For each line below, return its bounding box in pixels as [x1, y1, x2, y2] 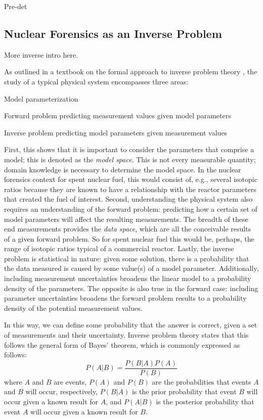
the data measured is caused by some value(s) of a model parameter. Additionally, [4, 263, 259, 273]
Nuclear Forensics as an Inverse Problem [4, 25, 222, 41]
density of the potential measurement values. [4, 302, 143, 313]
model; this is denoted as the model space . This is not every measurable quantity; [4, 154, 256, 164]
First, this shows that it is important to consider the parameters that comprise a [4, 144, 254, 155]
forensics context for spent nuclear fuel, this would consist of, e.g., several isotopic [4, 174, 257, 184]
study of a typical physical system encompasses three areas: [4, 76, 189, 86]
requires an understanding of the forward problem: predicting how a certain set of [4, 203, 257, 214]
